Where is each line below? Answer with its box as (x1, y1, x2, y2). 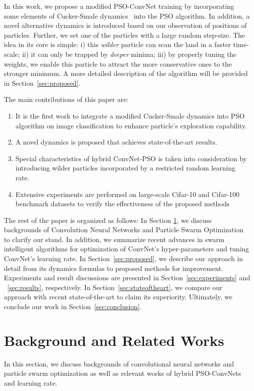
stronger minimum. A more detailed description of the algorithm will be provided (4, 68, 248, 78)
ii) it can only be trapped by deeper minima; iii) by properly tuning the (22, 49, 237, 59)
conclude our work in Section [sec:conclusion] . (4, 301, 142, 312)
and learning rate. (4, 377, 57, 388)
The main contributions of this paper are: (4, 94, 129, 104)
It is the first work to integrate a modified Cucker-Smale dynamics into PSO (15, 110, 245, 121)
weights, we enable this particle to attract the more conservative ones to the (4, 58, 232, 69)
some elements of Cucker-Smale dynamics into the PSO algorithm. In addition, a (4, 10, 250, 21)
